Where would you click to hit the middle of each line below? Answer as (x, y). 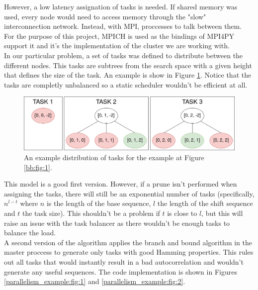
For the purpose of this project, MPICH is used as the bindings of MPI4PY (119, 36)
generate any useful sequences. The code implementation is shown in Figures (121, 271)
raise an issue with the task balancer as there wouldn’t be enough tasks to (117, 223)
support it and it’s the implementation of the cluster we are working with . (117, 46)
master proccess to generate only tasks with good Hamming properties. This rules (129, 252)
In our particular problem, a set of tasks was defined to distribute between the (124, 55)
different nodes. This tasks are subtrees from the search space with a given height (128, 65)
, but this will (222, 213)
